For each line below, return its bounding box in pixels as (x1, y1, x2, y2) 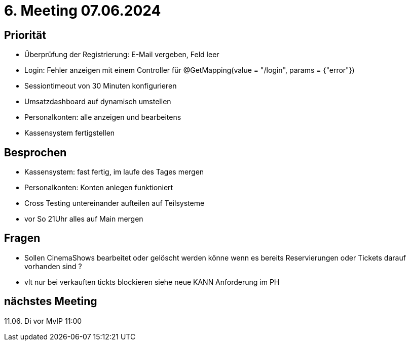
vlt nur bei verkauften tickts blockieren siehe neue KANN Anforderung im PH (24, 277, 280, 286)
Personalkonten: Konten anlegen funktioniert (24, 183, 173, 192)
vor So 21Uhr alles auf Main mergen (24, 214, 143, 224)
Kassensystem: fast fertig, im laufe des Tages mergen (24, 167, 204, 177)
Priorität (4, 28, 46, 41)
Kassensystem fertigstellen (24, 128, 115, 138)
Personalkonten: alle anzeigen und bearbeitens (24, 113, 181, 122)
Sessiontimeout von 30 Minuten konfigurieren (24, 81, 177, 91)
